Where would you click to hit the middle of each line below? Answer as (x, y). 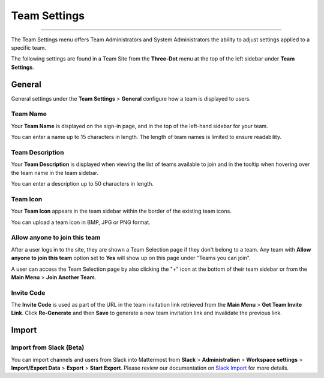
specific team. (28, 47)
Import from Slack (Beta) (48, 347)
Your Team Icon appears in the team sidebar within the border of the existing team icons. (121, 211)
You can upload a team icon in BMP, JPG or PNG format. (81, 222)
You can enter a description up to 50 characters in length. (82, 184)
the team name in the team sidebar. (55, 173)
